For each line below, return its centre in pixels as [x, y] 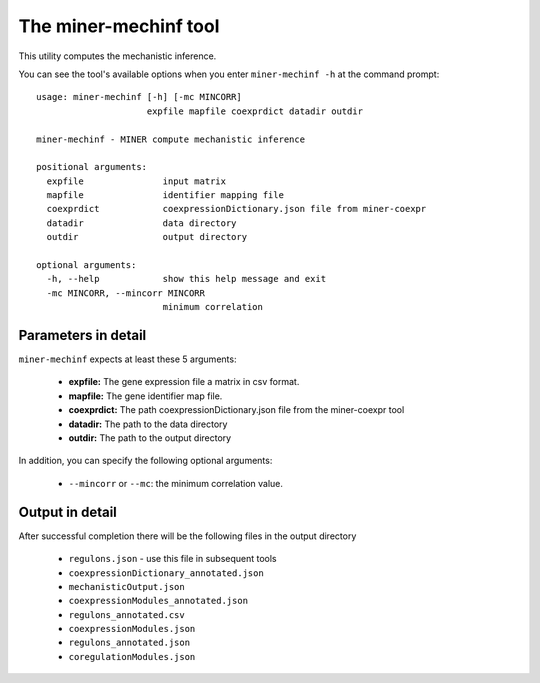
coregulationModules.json [132, 656]
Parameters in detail [82, 335]
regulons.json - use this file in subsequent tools [172, 559]
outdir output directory [147, 237]
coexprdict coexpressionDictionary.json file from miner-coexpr [236, 209]
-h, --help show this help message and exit [186, 279]
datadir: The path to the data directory [148, 424]
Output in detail [67, 511]
